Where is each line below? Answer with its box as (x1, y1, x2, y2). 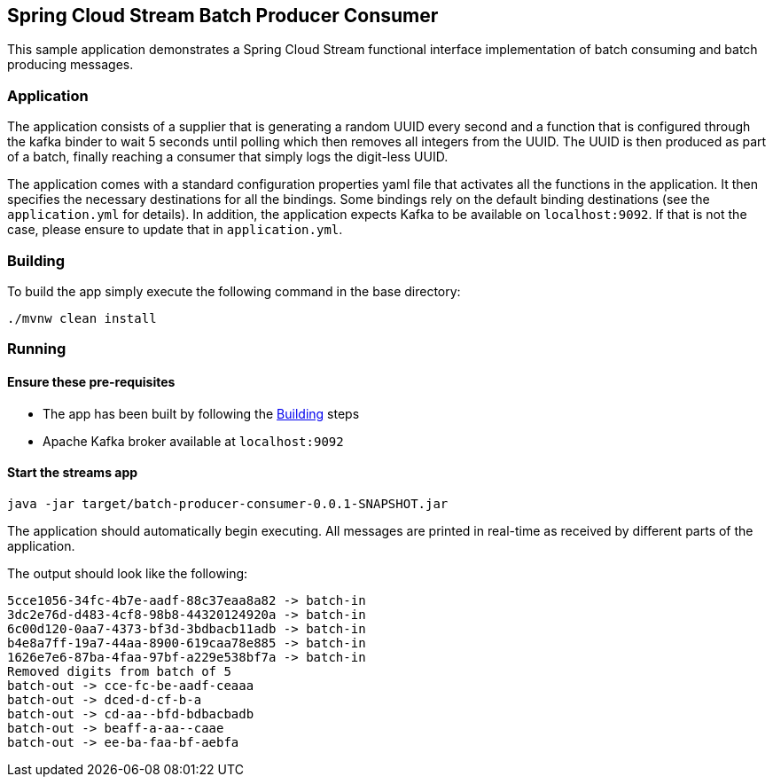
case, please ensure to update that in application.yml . (7, 222, 343, 238)
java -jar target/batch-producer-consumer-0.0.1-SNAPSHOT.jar (7, 496, 449, 511)
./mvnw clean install (7, 310, 157, 325)
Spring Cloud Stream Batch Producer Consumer (7, 4, 439, 27)
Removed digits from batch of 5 (7, 663, 231, 678)
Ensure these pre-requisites (7, 373, 176, 389)
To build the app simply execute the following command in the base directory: (7, 283, 461, 299)
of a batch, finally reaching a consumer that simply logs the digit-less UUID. (7, 149, 449, 165)
